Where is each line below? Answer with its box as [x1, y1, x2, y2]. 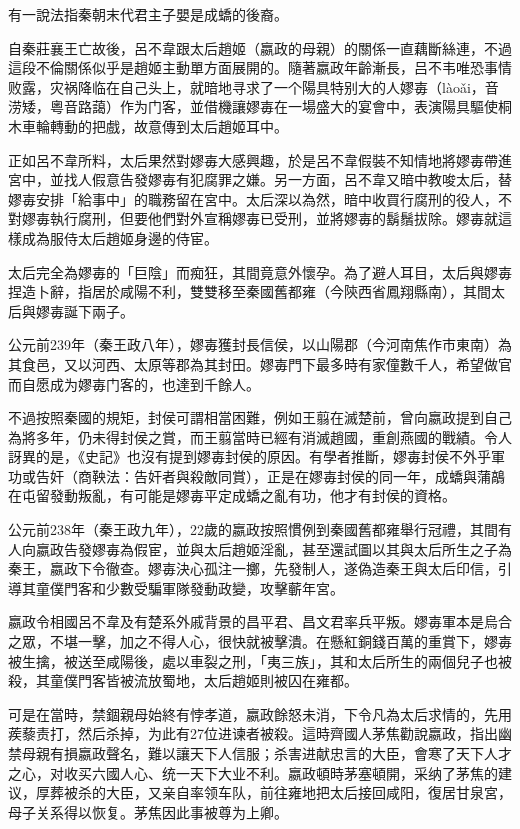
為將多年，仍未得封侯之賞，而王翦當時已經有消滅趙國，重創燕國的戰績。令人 [8, 426, 512, 447]
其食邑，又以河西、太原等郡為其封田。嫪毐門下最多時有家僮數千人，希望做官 [8, 353, 512, 374]
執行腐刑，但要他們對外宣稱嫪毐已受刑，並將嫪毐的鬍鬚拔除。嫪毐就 [49, 208, 498, 229]
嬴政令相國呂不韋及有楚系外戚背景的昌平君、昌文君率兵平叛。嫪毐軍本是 [8, 611, 484, 632]
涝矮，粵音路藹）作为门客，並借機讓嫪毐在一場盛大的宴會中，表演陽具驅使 [8, 96, 498, 117]
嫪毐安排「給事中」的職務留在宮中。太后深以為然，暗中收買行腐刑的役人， [8, 188, 498, 209]
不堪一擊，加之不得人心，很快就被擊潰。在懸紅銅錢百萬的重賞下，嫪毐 [49, 631, 512, 652]
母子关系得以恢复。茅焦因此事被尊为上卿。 [8, 801, 288, 822]
